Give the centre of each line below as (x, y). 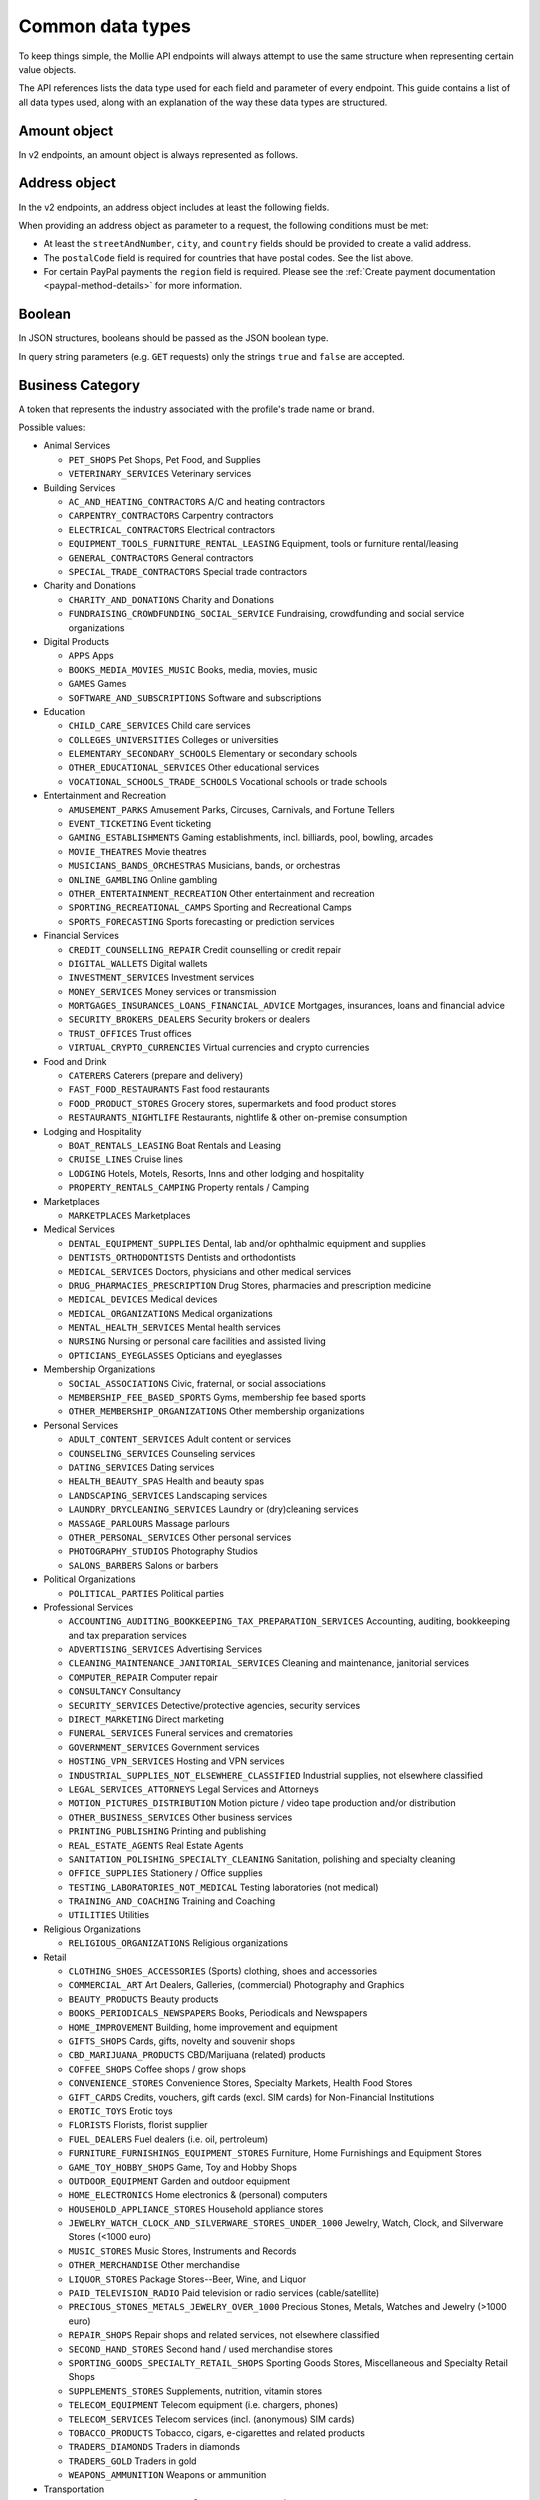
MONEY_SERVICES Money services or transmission (172, 991)
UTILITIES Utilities (109, 1915)
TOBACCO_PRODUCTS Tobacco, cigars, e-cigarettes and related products (216, 2432)
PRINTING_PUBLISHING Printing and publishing (167, 1831)
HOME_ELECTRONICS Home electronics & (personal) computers (198, 2195)
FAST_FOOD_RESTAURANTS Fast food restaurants (169, 1089)
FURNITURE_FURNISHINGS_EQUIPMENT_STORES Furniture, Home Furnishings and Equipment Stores (275, 2153)
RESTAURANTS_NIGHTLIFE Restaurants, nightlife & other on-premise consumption (238, 1117)
